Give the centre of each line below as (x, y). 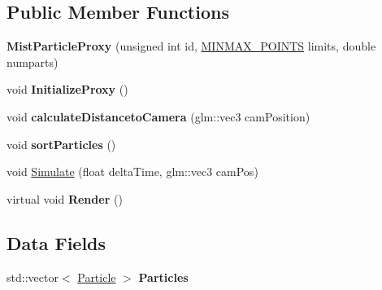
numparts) (33, 62)
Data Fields (56, 242)
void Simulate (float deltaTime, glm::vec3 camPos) (132, 171)
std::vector (33, 277)
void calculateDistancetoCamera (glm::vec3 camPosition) (158, 116)
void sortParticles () (61, 144)
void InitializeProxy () (67, 89)
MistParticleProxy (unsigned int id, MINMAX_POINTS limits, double (191, 46)
